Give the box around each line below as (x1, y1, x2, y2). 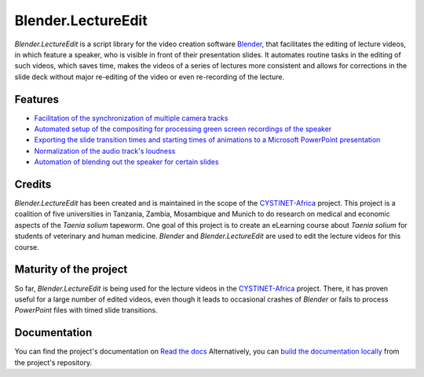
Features (14, 93, 59, 106)
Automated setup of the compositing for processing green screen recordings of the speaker (34, 124, 332, 134)
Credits (14, 178, 52, 191)
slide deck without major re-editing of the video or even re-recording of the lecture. (14, 71, 285, 82)
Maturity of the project (14, 263, 128, 276)
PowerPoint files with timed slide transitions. (14, 306, 158, 315)
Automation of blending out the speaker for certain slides (34, 157, 219, 167)
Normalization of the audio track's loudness (34, 146, 176, 156)
